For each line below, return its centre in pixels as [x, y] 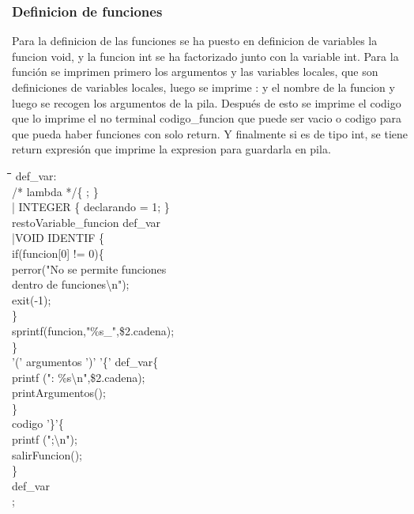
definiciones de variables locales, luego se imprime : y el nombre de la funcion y [203, 87]
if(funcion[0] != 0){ [58, 253]
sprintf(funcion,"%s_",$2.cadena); [93, 330]
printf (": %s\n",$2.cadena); [79, 377]
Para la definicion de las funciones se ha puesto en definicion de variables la [195, 41]
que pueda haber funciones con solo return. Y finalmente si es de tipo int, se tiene [210, 133]
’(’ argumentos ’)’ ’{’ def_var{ [85, 362]
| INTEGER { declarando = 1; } [91, 207]
